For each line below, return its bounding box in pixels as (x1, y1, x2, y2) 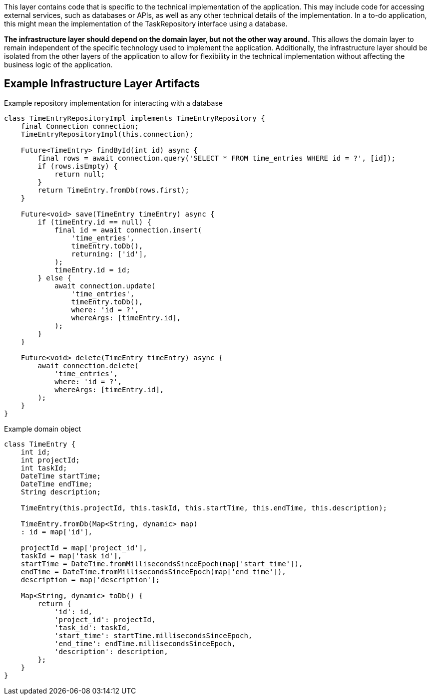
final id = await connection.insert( (54, 226, 202, 234)
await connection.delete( (37, 361, 139, 370)
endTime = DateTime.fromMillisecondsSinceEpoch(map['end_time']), (20, 567, 286, 576)
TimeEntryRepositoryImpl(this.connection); (20, 130, 194, 138)
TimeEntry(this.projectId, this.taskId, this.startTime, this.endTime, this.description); (20, 503, 388, 512)
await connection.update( (54, 281, 156, 290)
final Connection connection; (20, 122, 139, 130)
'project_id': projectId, (54, 615, 156, 624)
